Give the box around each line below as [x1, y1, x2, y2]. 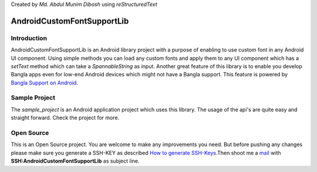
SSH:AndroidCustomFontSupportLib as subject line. [11, 157, 140, 164]
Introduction [11, 34, 47, 42]
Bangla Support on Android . [11, 79, 79, 86]
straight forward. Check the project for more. [11, 114, 120, 122]
